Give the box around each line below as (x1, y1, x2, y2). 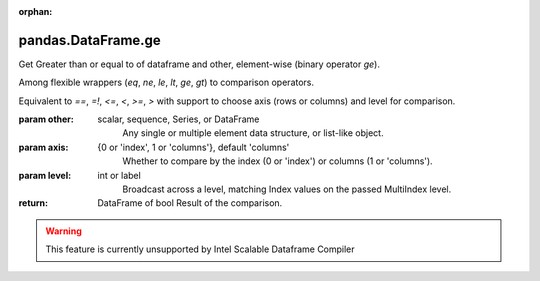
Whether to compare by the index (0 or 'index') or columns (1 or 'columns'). (122, 155, 434, 167)
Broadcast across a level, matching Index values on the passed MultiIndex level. (122, 183, 452, 195)
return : (18, 197, 49, 209)
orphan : (18, 6, 53, 17)
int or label (97, 169, 142, 181)
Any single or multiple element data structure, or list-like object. (122, 127, 384, 139)
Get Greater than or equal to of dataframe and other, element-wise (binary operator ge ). (18, 58, 380, 70)
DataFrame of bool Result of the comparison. (97, 197, 283, 209)
